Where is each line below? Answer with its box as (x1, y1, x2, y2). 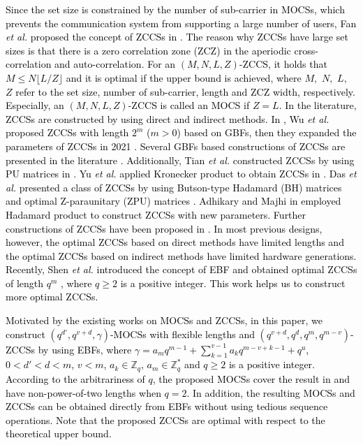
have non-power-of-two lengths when (6, 385, 161, 400)
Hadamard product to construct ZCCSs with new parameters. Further (6, 207, 306, 221)
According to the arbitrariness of (6, 371, 145, 386)
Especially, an (6, 98, 64, 112)
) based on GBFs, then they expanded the (177, 125, 357, 140)
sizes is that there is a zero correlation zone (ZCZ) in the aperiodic (6, 43, 291, 57)
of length (6, 275, 44, 290)
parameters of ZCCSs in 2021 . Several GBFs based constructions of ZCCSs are (6, 138, 346, 153)
